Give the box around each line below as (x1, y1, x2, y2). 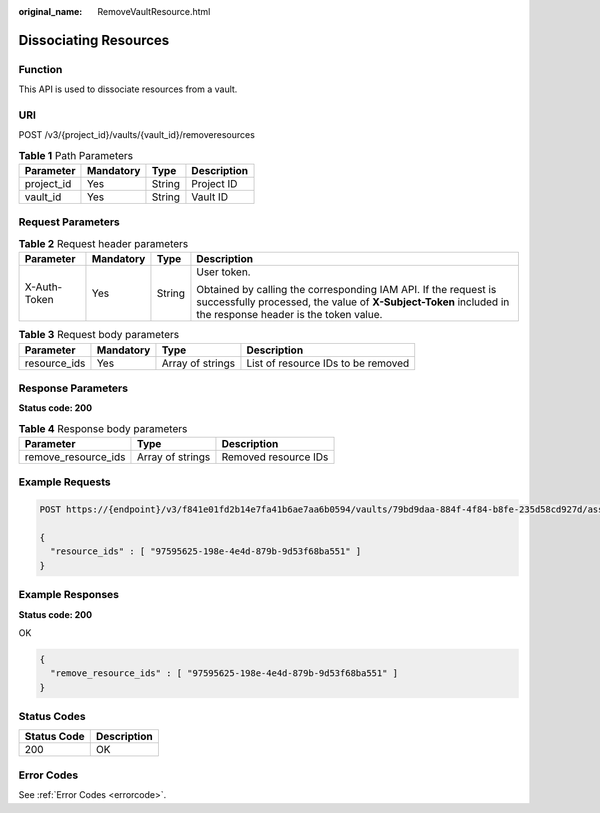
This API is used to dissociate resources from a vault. (18, 83, 238, 95)
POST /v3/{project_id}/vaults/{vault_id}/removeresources (18, 129, 255, 141)
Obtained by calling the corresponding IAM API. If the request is (196, 283, 497, 297)
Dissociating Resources (18, 31, 170, 49)
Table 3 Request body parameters (18, 328, 180, 342)
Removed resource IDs (221, 450, 329, 464)
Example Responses (18, 588, 120, 602)
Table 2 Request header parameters (18, 237, 189, 250)
